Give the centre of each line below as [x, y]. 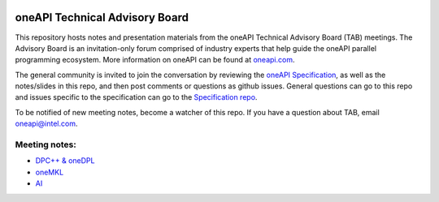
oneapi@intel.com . [46, 124]
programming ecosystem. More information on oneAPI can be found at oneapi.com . [155, 60]
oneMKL [50, 172]
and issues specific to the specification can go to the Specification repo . [136, 97]
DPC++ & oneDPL [65, 161]
